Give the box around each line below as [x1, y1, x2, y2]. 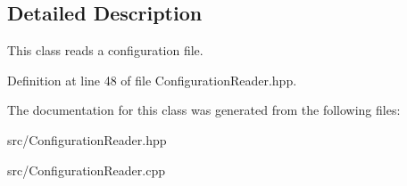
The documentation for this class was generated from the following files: [7, 101, 401, 119]
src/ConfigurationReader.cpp [7, 160, 165, 179]
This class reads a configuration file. [7, 41, 203, 60]
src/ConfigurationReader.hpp [7, 130, 167, 149]
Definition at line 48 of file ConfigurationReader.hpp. [7, 70, 297, 89]
